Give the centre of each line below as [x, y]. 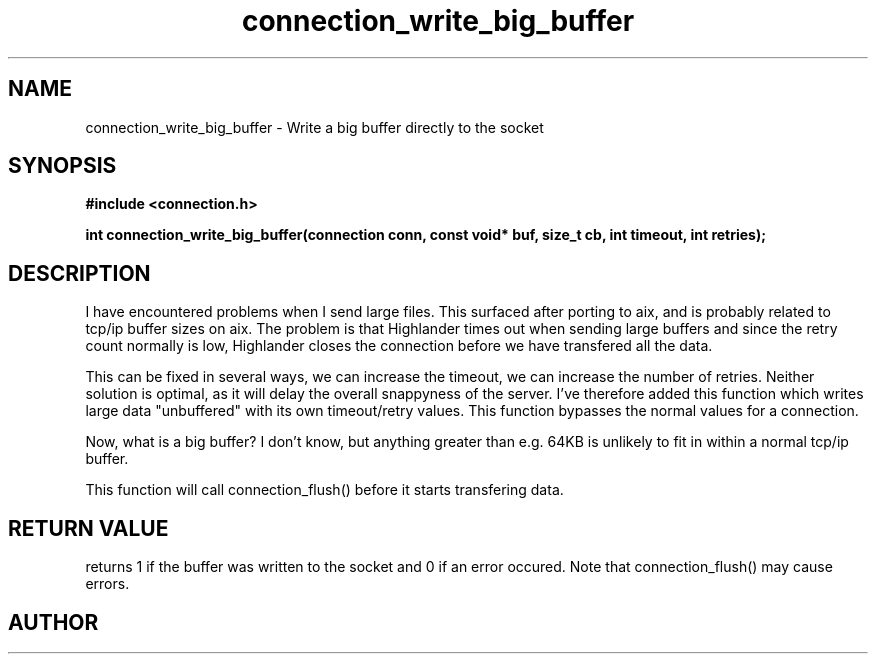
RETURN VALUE [88, 528]
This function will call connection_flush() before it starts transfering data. [324, 490]
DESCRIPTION [79, 273]
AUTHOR [53, 622]
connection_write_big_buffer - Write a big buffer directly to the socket [314, 127]
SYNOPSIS [62, 166]
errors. [107, 584]
